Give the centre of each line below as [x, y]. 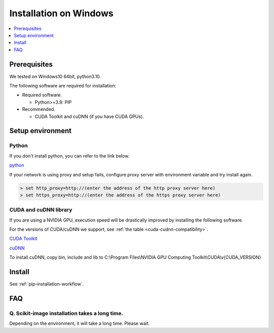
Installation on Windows [61, 13]
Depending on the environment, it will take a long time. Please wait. [79, 323]
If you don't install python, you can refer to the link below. [70, 156]
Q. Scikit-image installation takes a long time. [66, 313]
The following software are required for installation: [63, 86]
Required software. [42, 95]
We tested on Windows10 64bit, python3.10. [55, 76]
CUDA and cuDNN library [41, 210]
